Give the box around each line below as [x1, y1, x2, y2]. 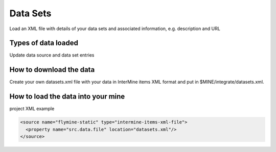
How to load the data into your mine [9, 92, 125, 101]
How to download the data [9, 65, 95, 74]
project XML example [9, 106, 55, 112]
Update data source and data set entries [9, 52, 95, 58]
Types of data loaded [9, 39, 79, 47]
